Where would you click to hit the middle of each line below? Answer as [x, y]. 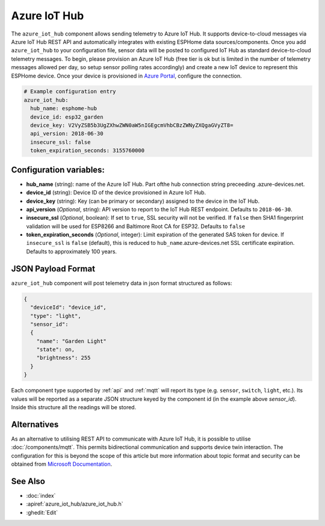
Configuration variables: [58, 169]
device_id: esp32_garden [67, 117]
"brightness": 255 [63, 358]
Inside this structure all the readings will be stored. [74, 407]
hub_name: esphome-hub [64, 109]
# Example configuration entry [70, 91]
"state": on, [56, 350]
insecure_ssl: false [60, 142]
